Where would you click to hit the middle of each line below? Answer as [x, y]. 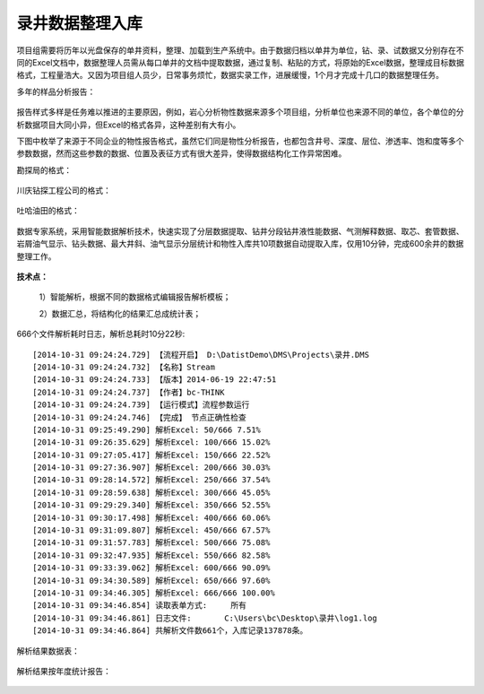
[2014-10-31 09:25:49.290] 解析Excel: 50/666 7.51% [147, 429]
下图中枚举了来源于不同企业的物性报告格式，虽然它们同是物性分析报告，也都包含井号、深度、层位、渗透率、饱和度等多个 [240, 141]
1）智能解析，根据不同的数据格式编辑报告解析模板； [135, 297]
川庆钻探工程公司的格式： [64, 191]
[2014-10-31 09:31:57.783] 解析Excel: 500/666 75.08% [151, 543]
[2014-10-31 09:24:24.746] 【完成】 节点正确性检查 [139, 417]
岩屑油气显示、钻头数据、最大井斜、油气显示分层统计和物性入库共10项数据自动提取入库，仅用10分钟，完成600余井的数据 [240, 244]
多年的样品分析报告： [56, 91]
